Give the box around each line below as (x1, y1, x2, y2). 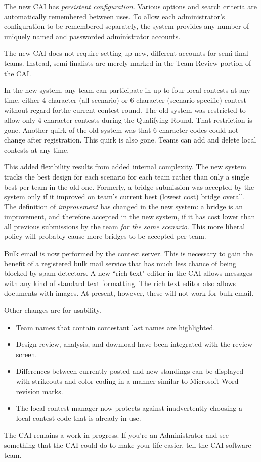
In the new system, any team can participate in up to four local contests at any (4, 85, 250, 95)
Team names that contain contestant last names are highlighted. (16, 322, 215, 332)
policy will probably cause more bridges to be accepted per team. (4, 231, 206, 241)
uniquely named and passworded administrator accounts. (4, 30, 181, 41)
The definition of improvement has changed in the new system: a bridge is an (4, 201, 243, 211)
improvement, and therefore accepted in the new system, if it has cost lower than (4, 211, 255, 222)
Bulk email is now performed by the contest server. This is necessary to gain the (4, 248, 253, 259)
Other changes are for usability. (4, 305, 102, 315)
